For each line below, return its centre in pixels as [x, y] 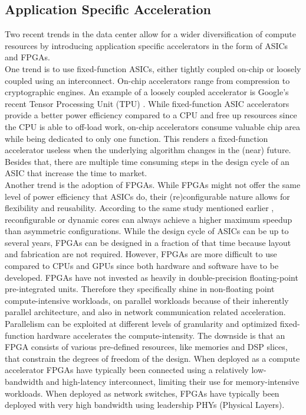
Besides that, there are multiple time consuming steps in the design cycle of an [147, 161]
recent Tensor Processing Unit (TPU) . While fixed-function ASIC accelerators [147, 103]
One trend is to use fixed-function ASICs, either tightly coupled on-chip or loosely [153, 68]
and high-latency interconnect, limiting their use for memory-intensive [173, 382]
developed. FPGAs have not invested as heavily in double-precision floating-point [152, 277]
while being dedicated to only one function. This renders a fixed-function [136, 138]
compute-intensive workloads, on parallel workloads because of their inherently [147, 300]
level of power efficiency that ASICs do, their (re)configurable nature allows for [147, 196]
